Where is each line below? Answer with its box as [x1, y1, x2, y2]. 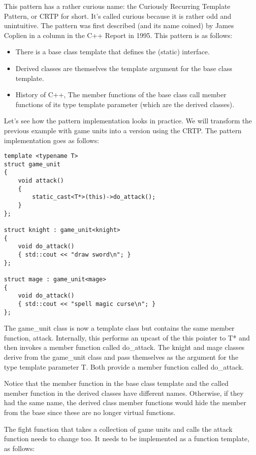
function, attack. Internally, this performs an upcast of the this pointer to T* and [4, 332, 250, 342]
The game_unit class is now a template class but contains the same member [4, 323, 235, 333]
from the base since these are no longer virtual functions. [4, 407, 176, 417]
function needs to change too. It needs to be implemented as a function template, [4, 433, 250, 444]
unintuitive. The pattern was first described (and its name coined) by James [4, 20, 234, 31]
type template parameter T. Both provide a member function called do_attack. [4, 361, 244, 372]
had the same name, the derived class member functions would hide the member [4, 397, 246, 408]
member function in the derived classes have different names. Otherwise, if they [4, 387, 244, 398]
